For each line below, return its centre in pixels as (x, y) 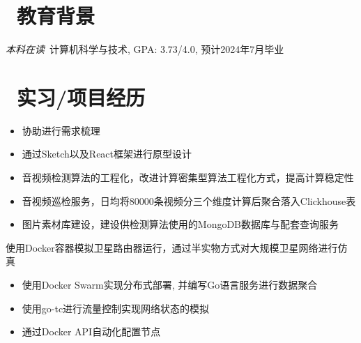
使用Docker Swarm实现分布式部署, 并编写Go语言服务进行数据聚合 (170, 284)
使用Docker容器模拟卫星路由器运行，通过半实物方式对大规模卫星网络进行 (172, 247)
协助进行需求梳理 (61, 130)
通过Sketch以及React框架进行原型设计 (107, 154)
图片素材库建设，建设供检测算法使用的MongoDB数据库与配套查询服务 (180, 224)
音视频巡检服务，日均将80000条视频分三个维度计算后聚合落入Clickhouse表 (189, 200)
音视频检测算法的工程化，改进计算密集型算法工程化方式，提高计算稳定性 (188, 177)
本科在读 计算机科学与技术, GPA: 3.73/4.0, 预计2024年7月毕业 (145, 49)
